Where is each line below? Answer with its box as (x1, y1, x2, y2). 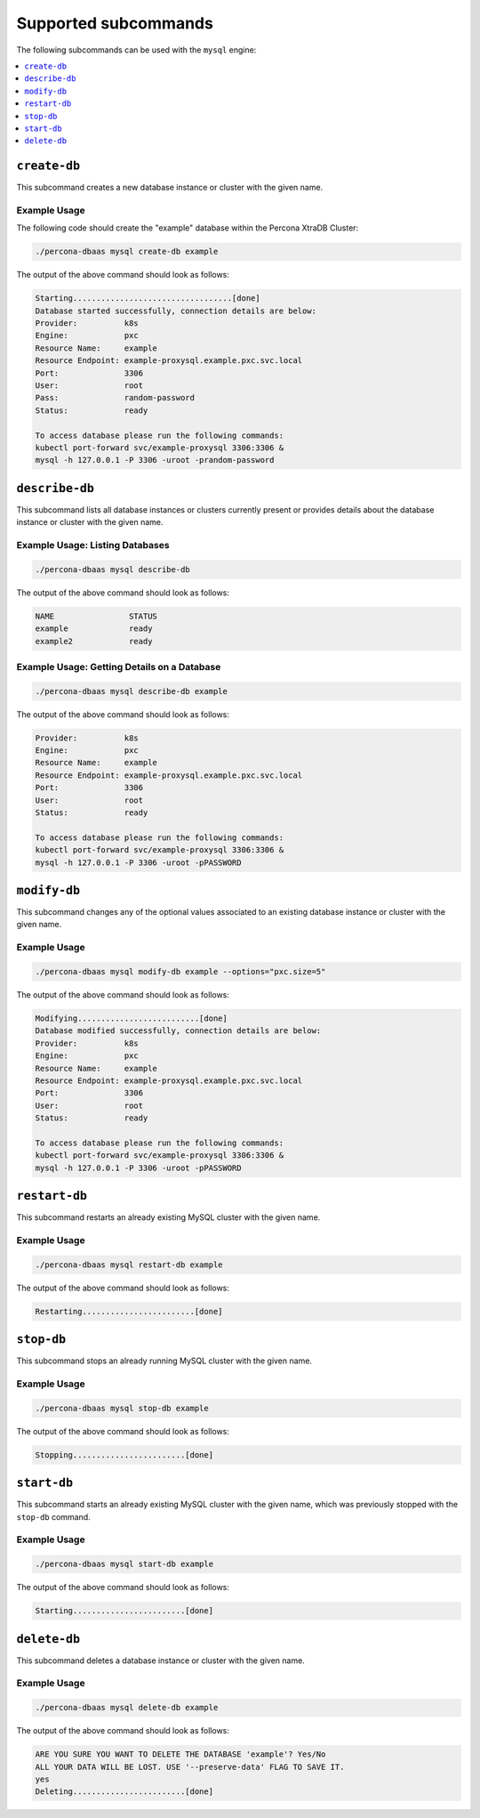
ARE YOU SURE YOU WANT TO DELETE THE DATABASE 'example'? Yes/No (35, 1749, 326, 1759)
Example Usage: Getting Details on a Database (16, 660, 221, 673)
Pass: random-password (35, 392, 196, 403)
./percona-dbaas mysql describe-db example (35, 686, 228, 696)
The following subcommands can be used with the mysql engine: (16, 44, 257, 55)
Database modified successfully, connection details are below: (35, 1026, 322, 1036)
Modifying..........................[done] (35, 1013, 228, 1023)
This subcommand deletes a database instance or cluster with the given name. (16, 1655, 306, 1666)
